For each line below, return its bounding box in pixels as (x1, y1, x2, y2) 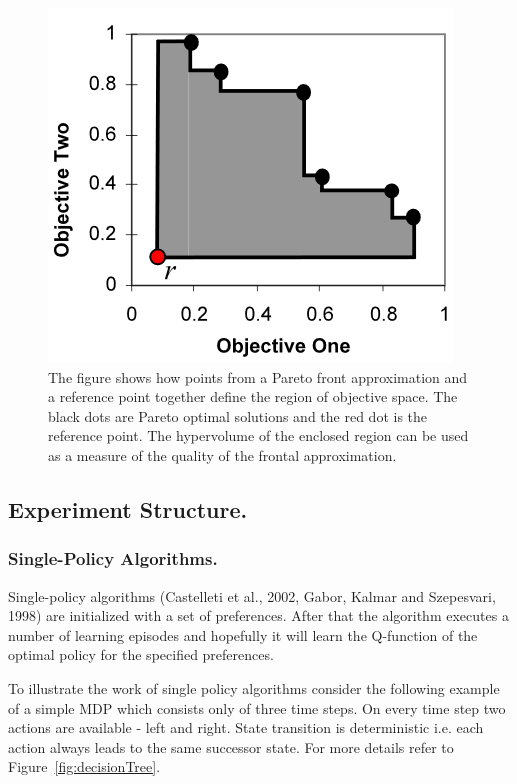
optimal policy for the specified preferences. (8, 644, 274, 665)
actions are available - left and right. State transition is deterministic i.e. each (8, 717, 484, 738)
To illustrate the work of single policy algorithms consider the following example (8, 677, 500, 698)
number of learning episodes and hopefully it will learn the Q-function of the (8, 624, 478, 645)
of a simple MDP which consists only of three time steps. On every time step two (8, 697, 506, 718)
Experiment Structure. (8, 493, 248, 524)
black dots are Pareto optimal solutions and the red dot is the (48, 405, 428, 426)
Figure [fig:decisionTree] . (8, 756, 161, 777)
